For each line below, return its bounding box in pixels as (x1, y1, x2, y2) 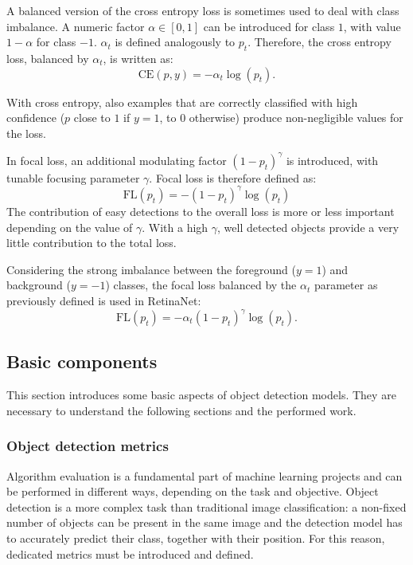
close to (73, 109, 111, 126)
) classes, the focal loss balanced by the (105, 277, 297, 293)
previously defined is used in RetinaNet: (6, 292, 201, 308)
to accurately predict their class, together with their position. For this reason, (6, 530, 385, 546)
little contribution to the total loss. (6, 234, 177, 251)
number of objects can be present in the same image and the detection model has (6, 514, 403, 531)
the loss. (6, 124, 46, 141)
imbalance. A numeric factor (6, 18, 145, 34)
